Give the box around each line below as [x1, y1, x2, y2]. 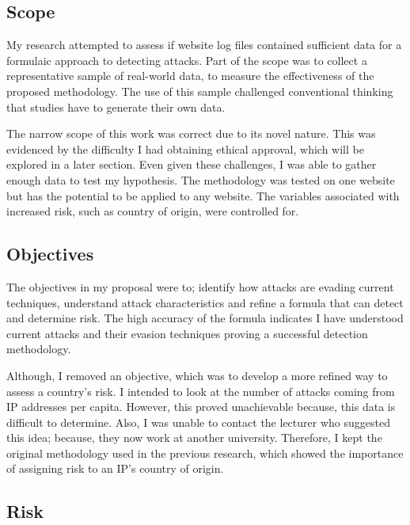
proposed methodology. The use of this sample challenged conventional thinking [6, 82, 393, 99]
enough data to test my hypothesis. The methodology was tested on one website [6, 171, 395, 188]
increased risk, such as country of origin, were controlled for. [6, 203, 299, 219]
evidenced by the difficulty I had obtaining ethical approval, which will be [6, 140, 364, 157]
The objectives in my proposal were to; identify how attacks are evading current [6, 278, 394, 295]
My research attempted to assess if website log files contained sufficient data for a [6, 36, 402, 53]
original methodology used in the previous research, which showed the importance [6, 444, 404, 461]
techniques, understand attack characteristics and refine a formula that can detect [6, 294, 404, 310]
